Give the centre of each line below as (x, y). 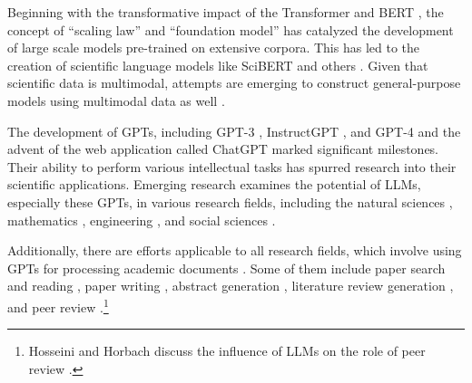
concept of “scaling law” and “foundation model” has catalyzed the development (231, 29)
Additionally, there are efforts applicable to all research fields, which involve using (235, 250)
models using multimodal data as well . (116, 100)
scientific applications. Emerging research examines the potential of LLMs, (214, 184)
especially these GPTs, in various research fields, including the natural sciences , (230, 201)
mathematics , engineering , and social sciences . (142, 220)
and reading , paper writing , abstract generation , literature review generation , (231, 286)
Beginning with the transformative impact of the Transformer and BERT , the (226, 12)
